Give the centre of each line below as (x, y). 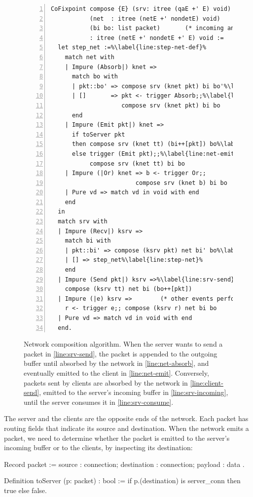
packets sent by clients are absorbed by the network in (106, 382)
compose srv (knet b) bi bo (181, 183)
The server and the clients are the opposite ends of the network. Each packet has (126, 418)
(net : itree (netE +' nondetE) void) (155, 18)
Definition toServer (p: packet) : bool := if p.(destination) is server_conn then (122, 480)
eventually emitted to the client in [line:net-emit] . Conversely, (116, 373)
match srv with (83, 222)
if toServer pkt (98, 134)
